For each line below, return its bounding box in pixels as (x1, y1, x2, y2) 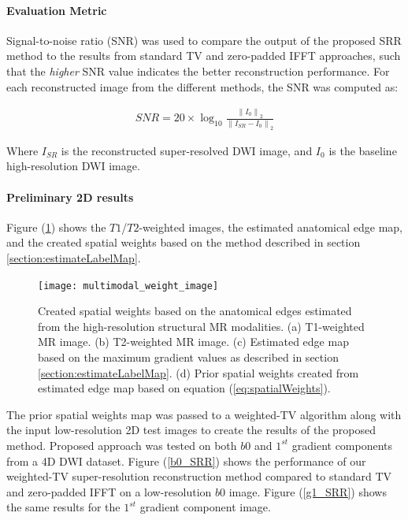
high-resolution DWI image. (6, 158, 140, 174)
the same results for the (6, 499, 121, 515)
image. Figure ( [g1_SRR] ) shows (228, 483, 387, 500)
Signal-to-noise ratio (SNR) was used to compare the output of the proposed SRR (6, 32, 402, 48)
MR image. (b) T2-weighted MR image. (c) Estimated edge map (38, 333, 349, 350)
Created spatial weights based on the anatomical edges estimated (38, 303, 352, 319)
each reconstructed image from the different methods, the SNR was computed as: (6, 78, 399, 95)
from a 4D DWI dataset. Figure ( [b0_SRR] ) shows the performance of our (6, 452, 366, 469)
